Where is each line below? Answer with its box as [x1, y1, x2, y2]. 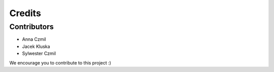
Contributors [9, 22, 54, 31]
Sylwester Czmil [22, 50, 56, 56]
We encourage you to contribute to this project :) [9, 59, 112, 65]
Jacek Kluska [22, 43, 50, 49]
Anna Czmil [22, 36, 47, 42]
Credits [9, 8, 42, 19]
